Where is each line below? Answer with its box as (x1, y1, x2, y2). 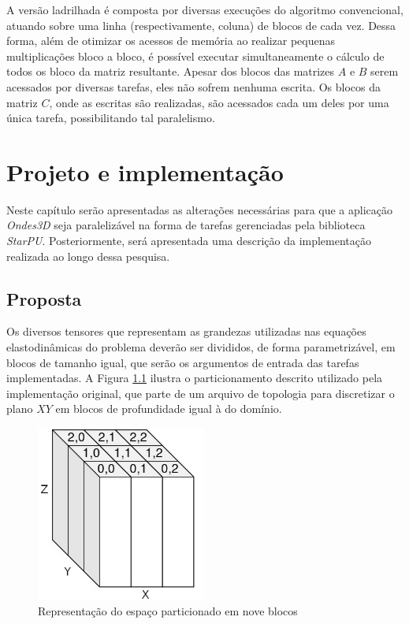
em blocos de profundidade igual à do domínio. (55, 400, 282, 417)
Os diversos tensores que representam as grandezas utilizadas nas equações (6, 323, 366, 340)
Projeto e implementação (6, 155, 284, 188)
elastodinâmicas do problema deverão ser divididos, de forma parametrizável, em (6, 339, 396, 355)
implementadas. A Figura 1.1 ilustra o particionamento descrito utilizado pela (6, 370, 383, 386)
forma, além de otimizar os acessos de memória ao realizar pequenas (6, 32, 336, 49)
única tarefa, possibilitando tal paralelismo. (6, 110, 215, 126)
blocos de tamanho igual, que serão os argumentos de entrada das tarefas (6, 354, 359, 370)
